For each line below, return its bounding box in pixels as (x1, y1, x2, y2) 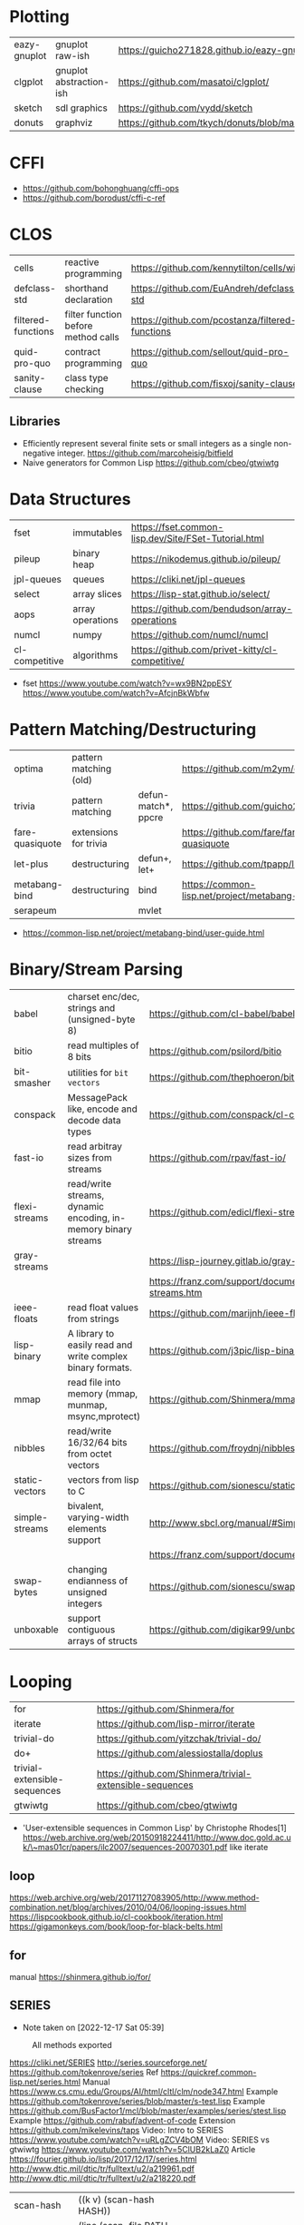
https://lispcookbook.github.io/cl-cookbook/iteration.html (9, 1912, 223, 1923)
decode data (67, 1114, 122, 1127)
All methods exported (32, 2039, 113, 2050)
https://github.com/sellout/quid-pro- (130, 345, 290, 358)
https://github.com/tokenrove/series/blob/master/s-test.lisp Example (9, 2095, 265, 2106)
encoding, (67, 1211, 110, 1224)
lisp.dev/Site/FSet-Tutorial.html (130, 532, 265, 544)
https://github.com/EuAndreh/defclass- (130, 281, 300, 294)
